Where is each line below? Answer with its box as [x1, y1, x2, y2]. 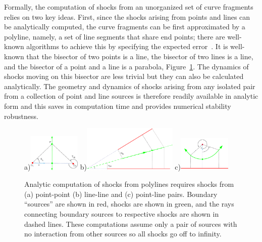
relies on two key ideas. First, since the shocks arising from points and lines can [4, 11, 250, 22]
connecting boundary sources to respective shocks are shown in [24, 208, 219, 219]
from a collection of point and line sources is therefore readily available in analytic [4, 91, 258, 101]
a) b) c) [24, 162, 181, 172]
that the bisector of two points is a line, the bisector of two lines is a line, [26, 51, 253, 61]
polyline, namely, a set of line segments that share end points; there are [4, 31, 225, 42]
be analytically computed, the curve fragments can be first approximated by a [4, 21, 245, 32]
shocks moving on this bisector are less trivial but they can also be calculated [4, 71, 244, 82]
